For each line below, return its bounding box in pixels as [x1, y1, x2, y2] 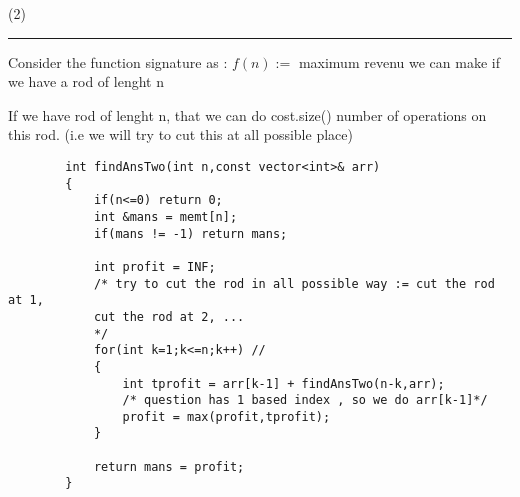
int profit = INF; [93, 259, 216, 274]
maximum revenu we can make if [298, 51, 500, 72]
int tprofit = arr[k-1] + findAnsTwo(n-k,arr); [122, 376, 445, 391]
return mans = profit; [93, 459, 245, 474]
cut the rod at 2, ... [93, 309, 245, 324]
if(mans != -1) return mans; [93, 226, 288, 241]
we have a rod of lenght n [8, 71, 164, 92]
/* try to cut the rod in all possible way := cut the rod [93, 276, 495, 291]
